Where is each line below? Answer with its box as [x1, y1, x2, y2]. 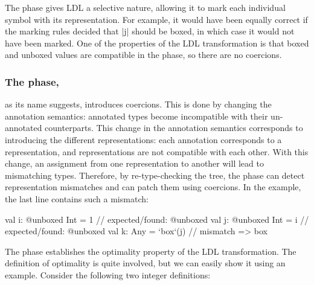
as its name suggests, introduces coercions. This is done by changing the [5, 98, 272, 110]
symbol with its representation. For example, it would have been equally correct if [5, 13, 308, 25]
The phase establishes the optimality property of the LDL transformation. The [5, 245, 296, 257]
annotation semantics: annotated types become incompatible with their [5, 109, 268, 122]
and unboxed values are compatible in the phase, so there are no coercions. [5, 48, 282, 61]
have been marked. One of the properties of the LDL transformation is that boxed [5, 36, 309, 49]
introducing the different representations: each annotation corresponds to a [5, 133, 282, 146]
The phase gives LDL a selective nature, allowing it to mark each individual [5, 1, 286, 13]
